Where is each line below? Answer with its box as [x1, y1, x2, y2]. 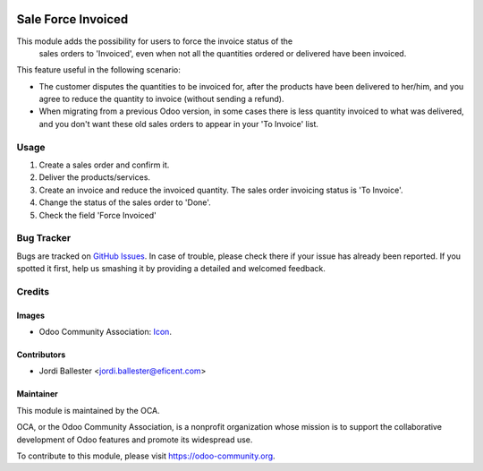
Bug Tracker [16, 232, 72, 244]
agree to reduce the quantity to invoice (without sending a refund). [38, 94, 284, 105]
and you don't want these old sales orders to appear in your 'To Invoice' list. [38, 118, 319, 129]
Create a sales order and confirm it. [38, 159, 170, 170]
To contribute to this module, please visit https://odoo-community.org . [16, 450, 276, 461]
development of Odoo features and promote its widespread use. [16, 434, 253, 445]
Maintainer [16, 389, 58, 399]
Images [16, 310, 45, 321]
